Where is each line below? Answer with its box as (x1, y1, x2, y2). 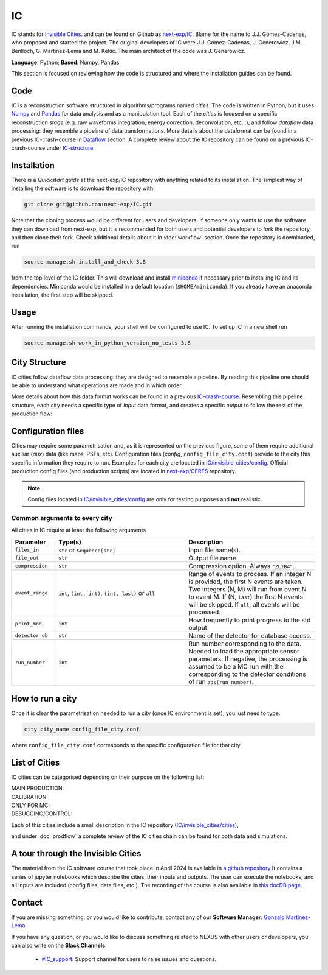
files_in (15, 547, 39, 553)
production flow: (11, 410, 53, 417)
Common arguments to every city (11, 513, 112, 522)
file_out (15, 555, 39, 561)
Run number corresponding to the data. (188, 639, 302, 648)
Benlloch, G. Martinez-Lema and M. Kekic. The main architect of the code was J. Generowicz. (11, 48, 246, 55)
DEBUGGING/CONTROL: (11, 810, 73, 817)
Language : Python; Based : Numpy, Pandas (11, 58, 120, 66)
